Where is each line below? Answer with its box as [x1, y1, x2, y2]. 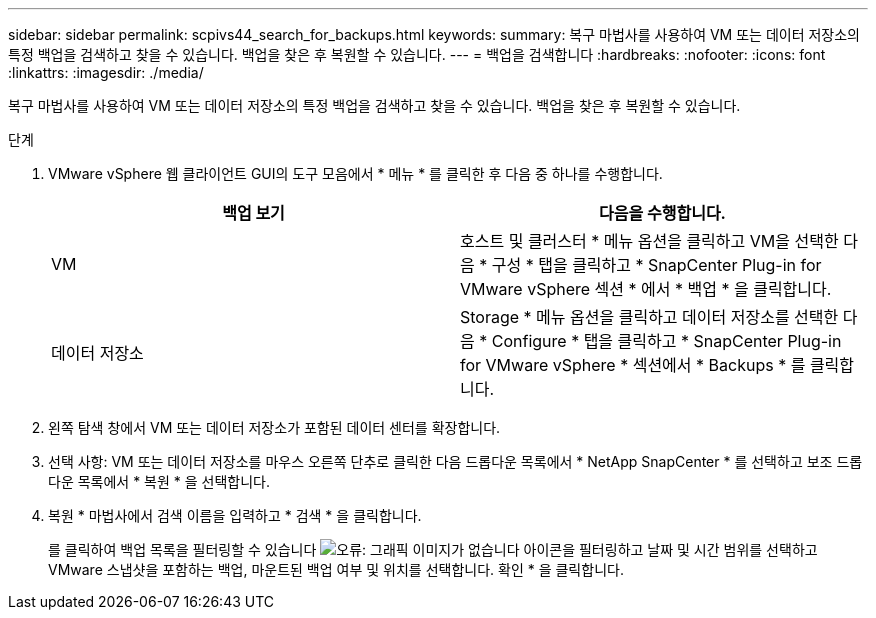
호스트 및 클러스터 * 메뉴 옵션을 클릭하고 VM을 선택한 [460, 231, 839, 251]
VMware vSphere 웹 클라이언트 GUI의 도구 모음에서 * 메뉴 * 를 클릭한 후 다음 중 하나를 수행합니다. [48, 165, 663, 182]
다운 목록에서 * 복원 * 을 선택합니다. [48, 473, 271, 490]
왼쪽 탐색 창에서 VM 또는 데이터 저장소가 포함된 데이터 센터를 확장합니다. [48, 419, 501, 436]
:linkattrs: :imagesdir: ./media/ [8, 64, 204, 81]
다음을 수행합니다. [599, 203, 726, 223]
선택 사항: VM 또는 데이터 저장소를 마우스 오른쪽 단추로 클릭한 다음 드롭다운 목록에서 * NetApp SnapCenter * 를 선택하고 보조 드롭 [48, 453, 863, 470]
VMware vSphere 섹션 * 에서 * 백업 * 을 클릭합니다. [460, 279, 832, 299]
